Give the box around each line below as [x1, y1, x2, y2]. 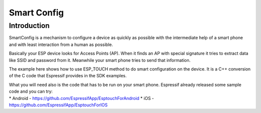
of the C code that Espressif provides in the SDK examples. [9, 73, 127, 79]
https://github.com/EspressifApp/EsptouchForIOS [9, 102, 108, 108]
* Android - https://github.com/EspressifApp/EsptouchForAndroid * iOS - [9, 95, 154, 101]
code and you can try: [9, 88, 53, 94]
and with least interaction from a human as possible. [9, 42, 113, 47]
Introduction [9, 21, 50, 30]
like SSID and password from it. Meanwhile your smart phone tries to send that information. [9, 57, 191, 63]
